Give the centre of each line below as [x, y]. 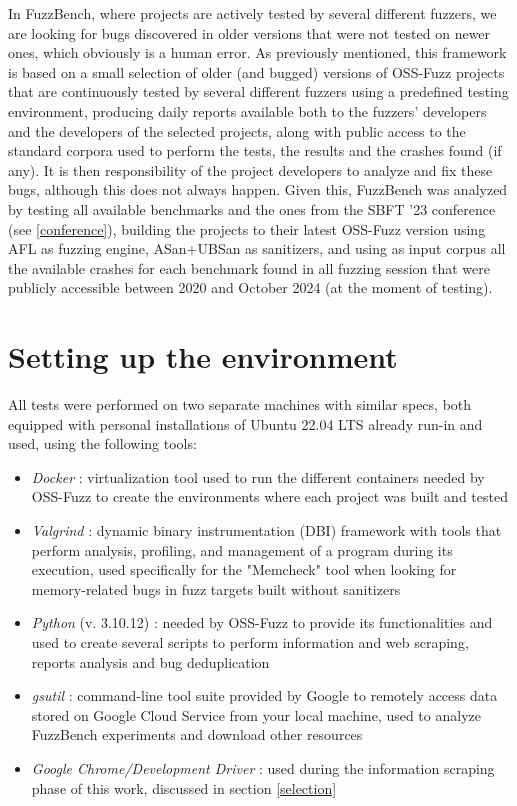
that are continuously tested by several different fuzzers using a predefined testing [258, 91]
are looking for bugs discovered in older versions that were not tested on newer [249, 32]
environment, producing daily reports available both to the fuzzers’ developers [247, 110]
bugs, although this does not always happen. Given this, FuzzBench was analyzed [258, 189]
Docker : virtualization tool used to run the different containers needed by [258, 476]
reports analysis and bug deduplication [150, 661]
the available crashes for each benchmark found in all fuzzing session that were [249, 267]
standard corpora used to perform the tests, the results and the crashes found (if [255, 150]
